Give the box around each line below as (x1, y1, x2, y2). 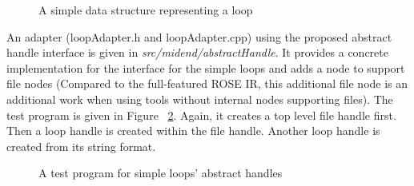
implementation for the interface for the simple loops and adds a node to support (6, 59, 405, 76)
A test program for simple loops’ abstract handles (38, 164, 283, 181)
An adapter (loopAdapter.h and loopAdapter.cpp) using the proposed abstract (6, 28, 392, 45)
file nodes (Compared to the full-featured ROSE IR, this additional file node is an (6, 75, 408, 92)
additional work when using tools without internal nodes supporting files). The (6, 90, 393, 107)
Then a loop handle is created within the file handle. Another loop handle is (6, 122, 380, 139)
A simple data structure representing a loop (38, 2, 253, 18)
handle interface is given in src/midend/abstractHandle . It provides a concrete (6, 44, 388, 61)
